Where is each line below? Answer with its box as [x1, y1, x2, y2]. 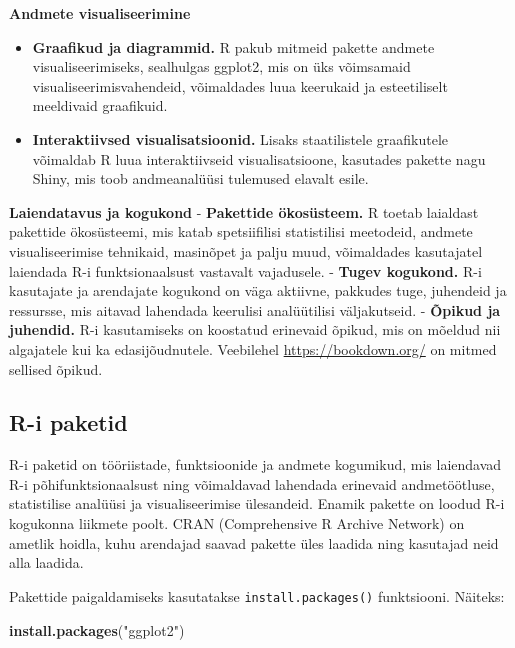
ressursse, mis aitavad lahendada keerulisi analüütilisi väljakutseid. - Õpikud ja [9, 299, 501, 320]
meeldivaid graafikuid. [32, 95, 168, 116]
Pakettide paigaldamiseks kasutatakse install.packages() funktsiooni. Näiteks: [9, 585, 505, 606]
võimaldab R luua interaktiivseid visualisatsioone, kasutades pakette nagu [32, 148, 486, 169]
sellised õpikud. [9, 358, 103, 379]
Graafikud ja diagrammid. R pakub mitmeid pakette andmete [32, 36, 435, 57]
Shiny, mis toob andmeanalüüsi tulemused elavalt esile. [32, 168, 369, 189]
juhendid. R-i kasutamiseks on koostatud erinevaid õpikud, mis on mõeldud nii [9, 319, 501, 340]
